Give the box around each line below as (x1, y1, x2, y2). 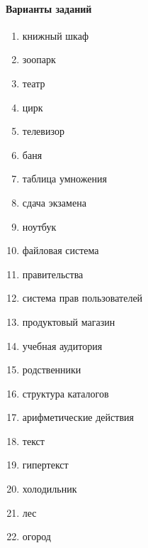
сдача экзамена (22, 194, 86, 209)
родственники (22, 362, 81, 377)
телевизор (22, 124, 64, 138)
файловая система (22, 243, 99, 258)
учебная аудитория (22, 338, 103, 353)
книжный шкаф (22, 28, 89, 43)
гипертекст (22, 457, 69, 472)
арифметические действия (22, 410, 134, 424)
